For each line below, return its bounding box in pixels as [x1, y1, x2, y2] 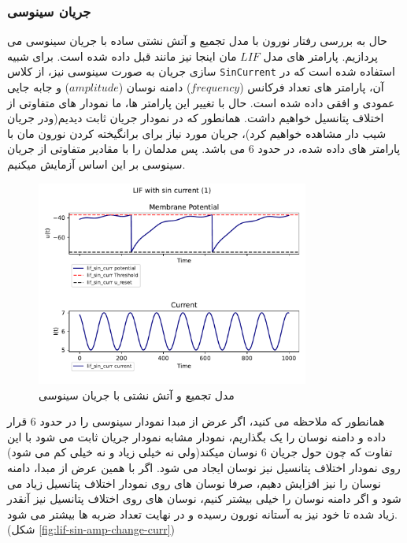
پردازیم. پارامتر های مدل [263, 47, 378, 64]
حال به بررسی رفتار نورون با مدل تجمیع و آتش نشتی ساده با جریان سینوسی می [7, 32, 387, 49]
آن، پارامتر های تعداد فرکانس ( [239, 79, 384, 95]
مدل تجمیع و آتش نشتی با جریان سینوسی [39, 386, 235, 403]
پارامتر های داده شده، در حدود [257, 140, 401, 157]
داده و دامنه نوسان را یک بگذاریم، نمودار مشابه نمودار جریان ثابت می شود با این [7, 428, 387, 444]
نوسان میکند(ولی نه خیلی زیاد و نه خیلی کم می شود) [7, 444, 258, 460]
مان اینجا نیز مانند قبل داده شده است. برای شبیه [7, 47, 237, 64]
